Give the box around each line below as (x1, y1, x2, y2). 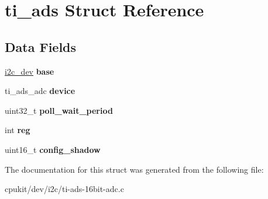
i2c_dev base (5, 65, 54, 77)
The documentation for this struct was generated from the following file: (5, 163, 264, 175)
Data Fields (5, 37, 77, 55)
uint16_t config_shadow (5, 143, 101, 155)
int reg (5, 124, 30, 136)
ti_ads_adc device (5, 85, 75, 97)
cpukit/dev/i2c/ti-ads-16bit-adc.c (5, 183, 124, 195)
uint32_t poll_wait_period (5, 104, 113, 116)
